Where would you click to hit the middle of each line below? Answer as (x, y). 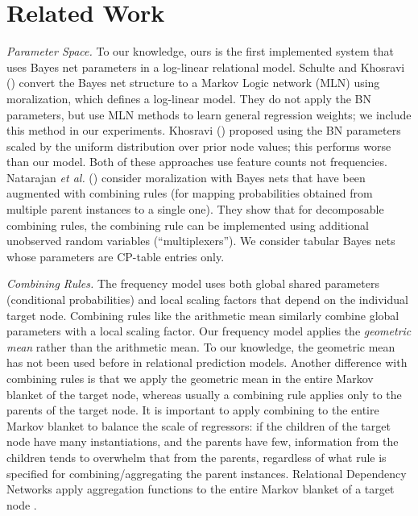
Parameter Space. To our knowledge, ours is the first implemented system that (201, 51)
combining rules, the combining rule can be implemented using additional (188, 225)
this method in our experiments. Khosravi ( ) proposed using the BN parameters (204, 130)
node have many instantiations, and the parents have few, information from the (203, 441)
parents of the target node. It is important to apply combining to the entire (193, 410)
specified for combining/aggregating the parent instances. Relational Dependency (207, 473)
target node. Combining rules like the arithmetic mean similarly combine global (203, 315)
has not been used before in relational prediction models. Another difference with (207, 362)
